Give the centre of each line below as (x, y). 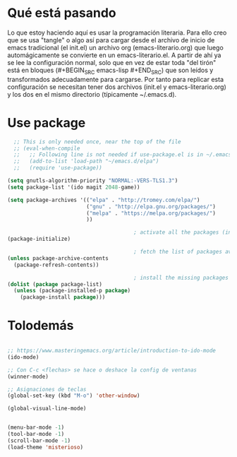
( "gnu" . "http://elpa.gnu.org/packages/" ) (151, 206)
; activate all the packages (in (183, 232)
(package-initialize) (39, 239)
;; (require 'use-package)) (58, 168)
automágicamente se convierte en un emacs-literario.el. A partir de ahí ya (114, 55)
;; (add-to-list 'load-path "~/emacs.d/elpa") (86, 161)
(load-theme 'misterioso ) (45, 447)
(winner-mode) (28, 376)
